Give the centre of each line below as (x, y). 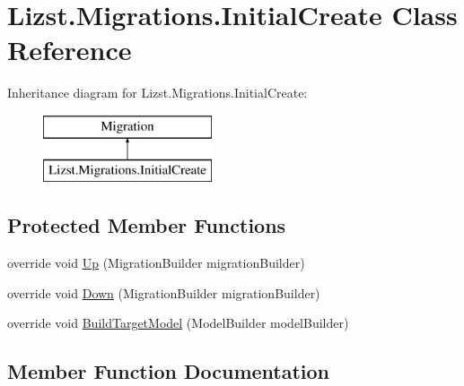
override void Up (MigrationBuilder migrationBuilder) (156, 263)
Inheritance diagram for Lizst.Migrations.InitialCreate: (158, 93)
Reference (70, 50)
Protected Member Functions (147, 225)
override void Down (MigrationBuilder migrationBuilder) (164, 292)
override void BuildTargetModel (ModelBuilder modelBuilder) (178, 323)
